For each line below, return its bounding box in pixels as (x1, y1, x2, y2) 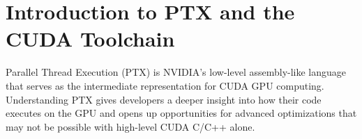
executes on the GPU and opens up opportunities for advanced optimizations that (6, 106, 357, 120)
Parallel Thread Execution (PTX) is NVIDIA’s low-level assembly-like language (6, 65, 347, 79)
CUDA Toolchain (6, 24, 175, 53)
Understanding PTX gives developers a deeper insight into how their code (6, 92, 322, 106)
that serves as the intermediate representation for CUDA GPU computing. (6, 78, 324, 92)
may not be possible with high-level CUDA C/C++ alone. (6, 119, 255, 133)
